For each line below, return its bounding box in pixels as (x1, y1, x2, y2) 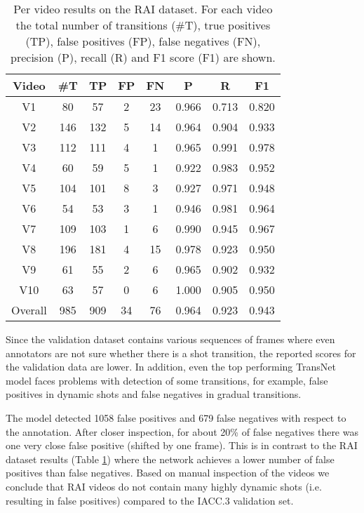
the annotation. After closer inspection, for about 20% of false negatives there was (6, 424, 358, 439)
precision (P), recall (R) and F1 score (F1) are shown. (11, 49, 276, 65)
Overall (11, 302, 47, 318)
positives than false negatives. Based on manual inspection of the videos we (6, 465, 330, 480)
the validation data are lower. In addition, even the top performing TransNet (6, 359, 336, 374)
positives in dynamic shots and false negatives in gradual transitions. (6, 387, 302, 401)
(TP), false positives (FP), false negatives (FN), (25, 33, 261, 49)
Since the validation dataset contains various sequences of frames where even (6, 332, 335, 346)
